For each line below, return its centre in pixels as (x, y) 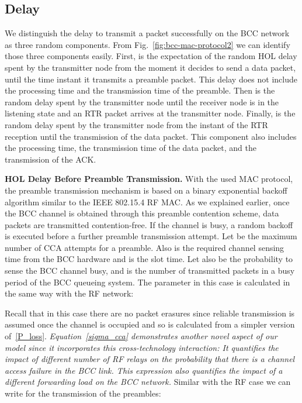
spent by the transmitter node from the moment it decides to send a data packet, (150, 67)
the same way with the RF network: (69, 293)
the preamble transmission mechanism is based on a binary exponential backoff (146, 190)
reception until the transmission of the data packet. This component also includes (151, 136)
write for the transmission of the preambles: (83, 393)
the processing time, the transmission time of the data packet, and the (131, 148)
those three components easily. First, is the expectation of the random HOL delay (151, 56)
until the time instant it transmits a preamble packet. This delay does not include (151, 79)
